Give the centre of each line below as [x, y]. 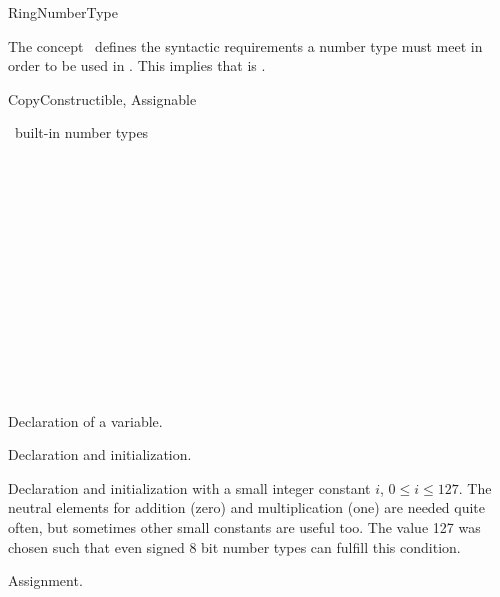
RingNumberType [63, 12]
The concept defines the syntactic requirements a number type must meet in [245, 45]
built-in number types [81, 132]
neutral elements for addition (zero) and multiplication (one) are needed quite [247, 507]
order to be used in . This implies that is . [137, 65]
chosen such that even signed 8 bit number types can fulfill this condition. [234, 546]
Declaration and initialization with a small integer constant [189, 487]
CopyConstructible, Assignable [102, 98]
